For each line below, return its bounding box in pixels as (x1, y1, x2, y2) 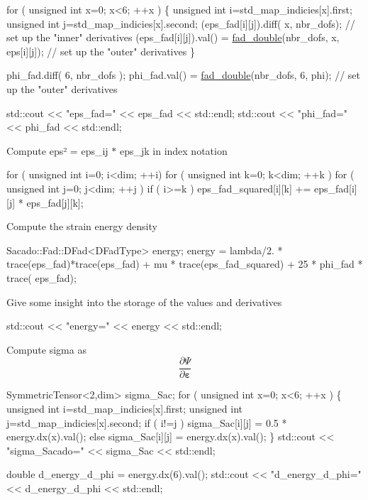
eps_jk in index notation (119, 143, 228, 158)
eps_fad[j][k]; (26, 195, 84, 210)
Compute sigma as (6, 342, 87, 357)
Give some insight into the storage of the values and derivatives (6, 294, 282, 309)
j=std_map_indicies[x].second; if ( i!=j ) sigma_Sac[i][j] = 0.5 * (6, 415, 287, 430)
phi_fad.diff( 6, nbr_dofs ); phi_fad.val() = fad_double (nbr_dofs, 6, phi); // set (6, 67, 360, 82)
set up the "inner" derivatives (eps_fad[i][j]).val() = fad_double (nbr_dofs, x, (6, 30, 340, 45)
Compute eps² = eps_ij (6, 143, 108, 158)
